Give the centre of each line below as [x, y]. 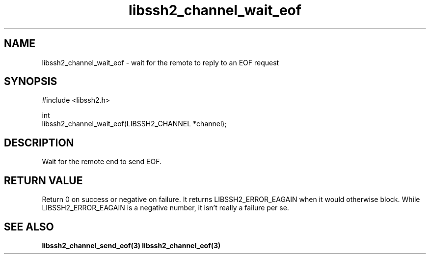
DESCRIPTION [39, 143]
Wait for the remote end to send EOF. [102, 162]
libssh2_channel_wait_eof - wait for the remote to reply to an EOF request [161, 62]
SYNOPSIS [31, 82]
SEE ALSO [29, 227]
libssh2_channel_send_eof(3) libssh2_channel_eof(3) [131, 245]
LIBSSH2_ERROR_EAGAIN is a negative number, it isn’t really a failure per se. [165, 208]
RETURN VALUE [43, 180]
